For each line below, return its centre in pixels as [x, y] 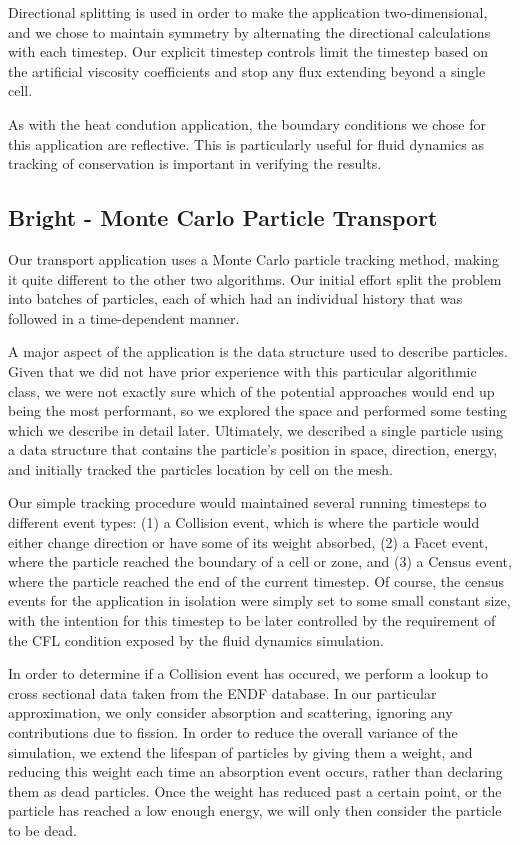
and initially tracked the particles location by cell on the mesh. [200, 468]
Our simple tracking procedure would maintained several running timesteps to [247, 502]
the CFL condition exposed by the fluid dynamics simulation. [196, 639]
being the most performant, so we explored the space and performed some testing [258, 410]
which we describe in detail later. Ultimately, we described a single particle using [256, 429]
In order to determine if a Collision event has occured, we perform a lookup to [248, 673]
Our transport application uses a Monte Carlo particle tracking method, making [253, 258]
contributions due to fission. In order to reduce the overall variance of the [233, 732]
